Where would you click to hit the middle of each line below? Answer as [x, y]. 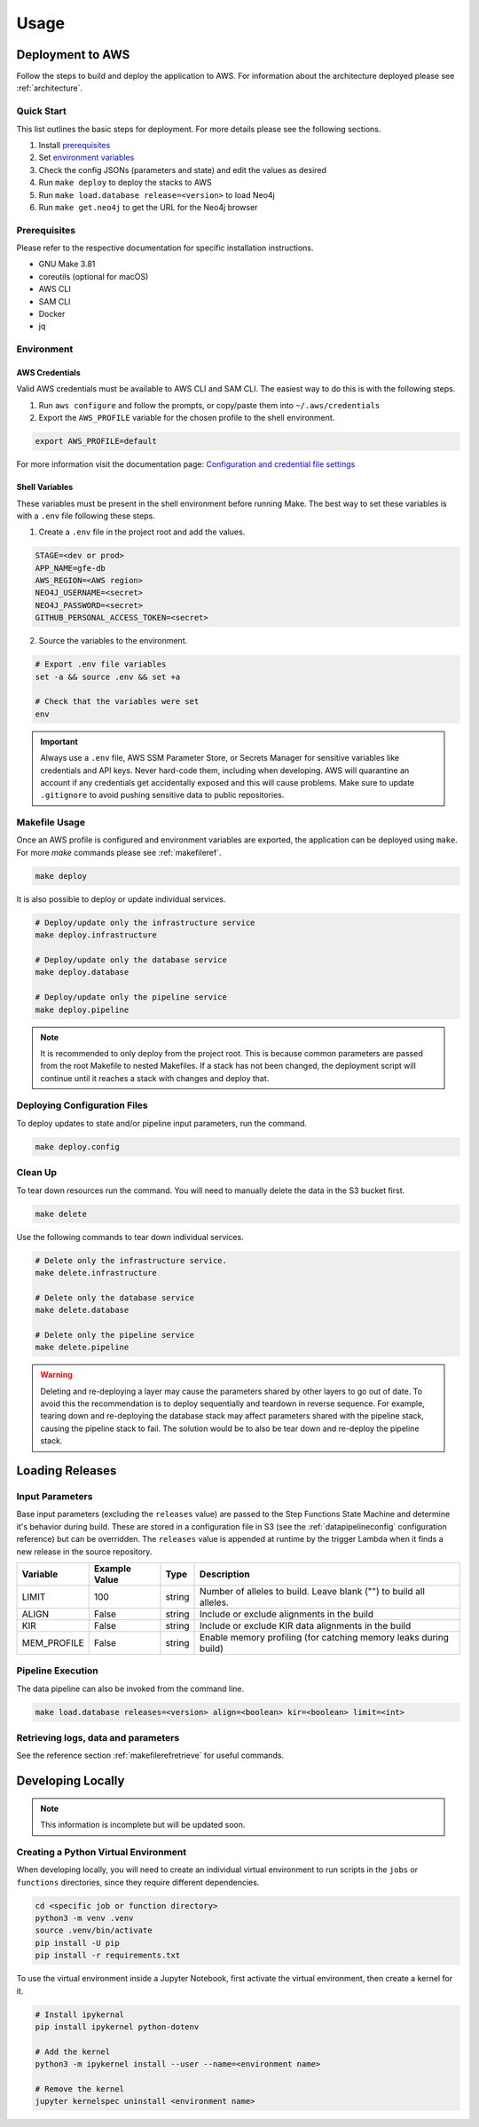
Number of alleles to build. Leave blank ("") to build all [313, 1591]
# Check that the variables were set [117, 702]
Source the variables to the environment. [113, 641]
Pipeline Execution [58, 1671]
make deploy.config [77, 1147]
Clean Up [37, 1173]
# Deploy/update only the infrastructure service [145, 922]
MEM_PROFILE [53, 1642]
